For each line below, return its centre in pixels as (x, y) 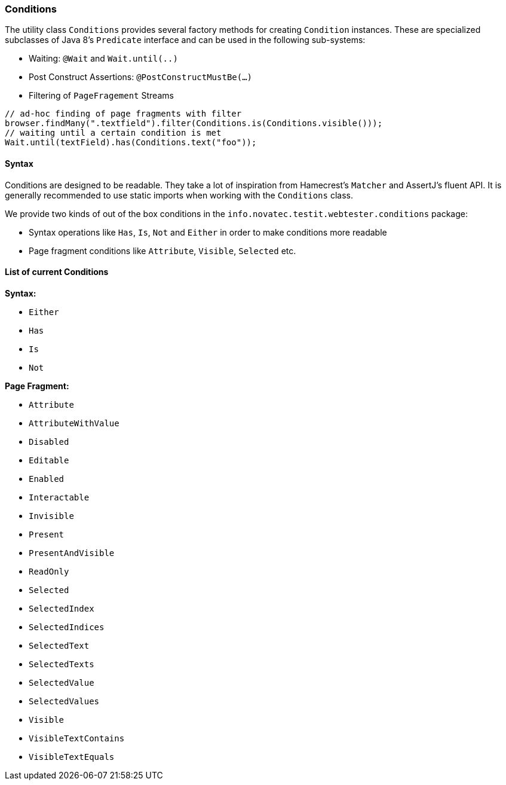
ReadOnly (49, 571)
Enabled (47, 479)
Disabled (49, 442)
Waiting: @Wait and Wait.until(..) (103, 59)
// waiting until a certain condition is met (113, 133)
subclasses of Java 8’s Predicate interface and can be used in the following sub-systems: (185, 40)
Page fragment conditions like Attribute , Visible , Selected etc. (162, 251)
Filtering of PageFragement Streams (101, 96)
